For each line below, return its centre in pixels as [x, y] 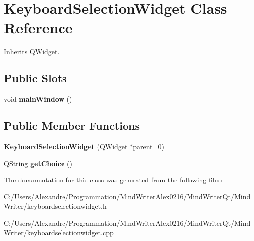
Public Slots [35, 78]
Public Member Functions [72, 126]
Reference [38, 28]
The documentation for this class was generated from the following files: [113, 180]
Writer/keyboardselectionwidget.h [55, 206]
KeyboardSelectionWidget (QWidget [66, 146]
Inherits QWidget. [32, 51]
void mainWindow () [38, 99]
